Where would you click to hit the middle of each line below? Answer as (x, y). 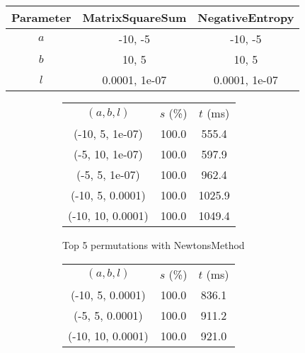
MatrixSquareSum (134, 17)
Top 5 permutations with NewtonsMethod (154, 245)
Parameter (41, 17)
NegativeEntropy (246, 17)
